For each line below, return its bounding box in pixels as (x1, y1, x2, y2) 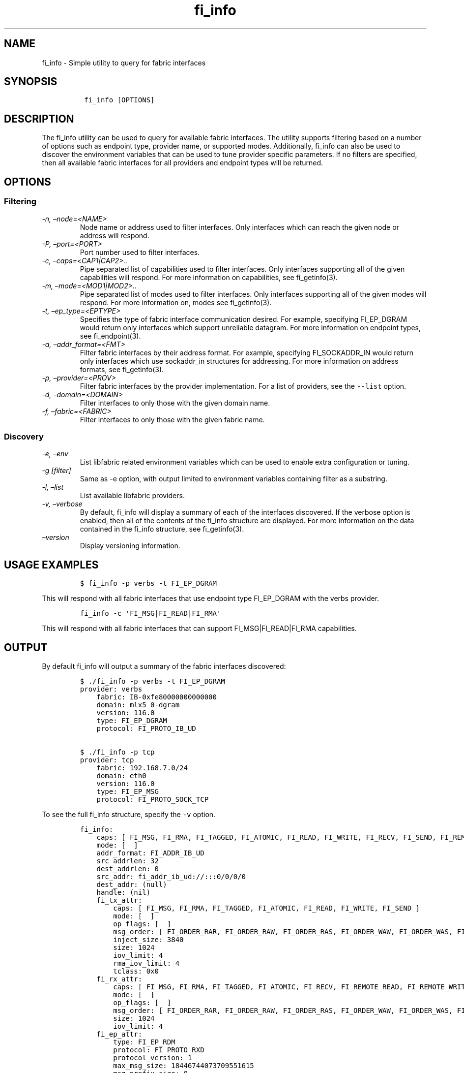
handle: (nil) (96, 888, 151, 896)
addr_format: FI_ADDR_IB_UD (96, 849, 204, 857)
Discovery (4, 431, 44, 442)
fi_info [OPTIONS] (84, 96, 155, 104)
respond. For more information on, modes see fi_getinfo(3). (80, 298, 272, 307)
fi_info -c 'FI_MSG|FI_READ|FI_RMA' (80, 609, 221, 618)
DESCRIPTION (4, 112, 74, 125)
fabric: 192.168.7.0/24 (96, 763, 188, 772)
